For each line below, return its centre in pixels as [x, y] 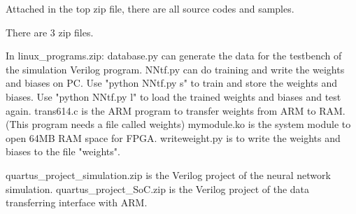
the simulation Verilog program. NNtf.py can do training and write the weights [175, 69]
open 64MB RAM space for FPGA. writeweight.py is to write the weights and [173, 137]
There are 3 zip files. [50, 32]
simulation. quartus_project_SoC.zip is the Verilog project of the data [158, 188]
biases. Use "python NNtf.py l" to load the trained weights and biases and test [173, 96]
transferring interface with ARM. [77, 202]
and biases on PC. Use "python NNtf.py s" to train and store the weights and [171, 83]
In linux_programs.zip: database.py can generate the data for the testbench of [174, 56]
